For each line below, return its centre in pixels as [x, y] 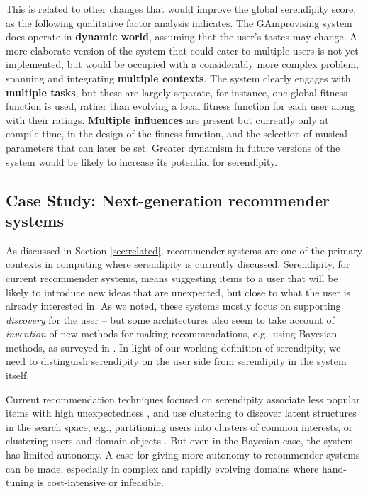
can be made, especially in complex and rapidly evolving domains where [162, 468]
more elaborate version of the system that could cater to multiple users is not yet [182, 50]
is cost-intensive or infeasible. [100, 482]
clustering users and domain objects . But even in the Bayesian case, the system [180, 440]
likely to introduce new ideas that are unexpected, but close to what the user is [178, 292]
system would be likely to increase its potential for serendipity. [142, 161]
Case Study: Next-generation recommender [168, 200]
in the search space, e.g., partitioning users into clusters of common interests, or [179, 426]
